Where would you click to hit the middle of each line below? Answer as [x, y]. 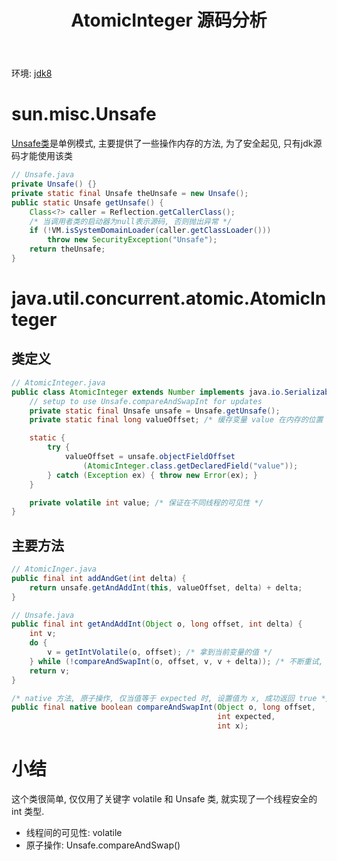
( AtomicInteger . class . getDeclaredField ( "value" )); [190, 466]
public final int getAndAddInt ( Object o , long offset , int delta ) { [157, 624]
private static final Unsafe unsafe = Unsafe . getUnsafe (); [155, 411]
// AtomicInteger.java [58, 382]
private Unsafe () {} [54, 184]
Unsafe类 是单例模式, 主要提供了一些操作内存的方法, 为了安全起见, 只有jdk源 [167, 143]
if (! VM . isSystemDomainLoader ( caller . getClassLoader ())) [150, 231]
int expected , [246, 717]
